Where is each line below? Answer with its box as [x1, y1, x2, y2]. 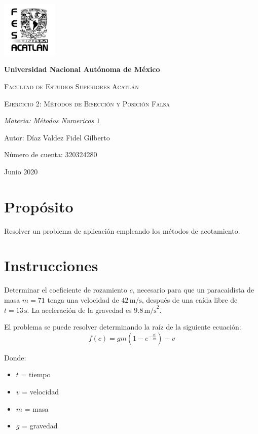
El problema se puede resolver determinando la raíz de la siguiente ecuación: [4, 321, 241, 332]
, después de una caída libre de [141, 294, 238, 305]
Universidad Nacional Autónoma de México [4, 64, 160, 75]
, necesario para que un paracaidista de [132, 284, 254, 295]
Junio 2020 [4, 166, 38, 176]
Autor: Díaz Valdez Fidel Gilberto [4, 132, 110, 142]
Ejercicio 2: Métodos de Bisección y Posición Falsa [4, 98, 170, 108]
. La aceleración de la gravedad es [27, 304, 132, 315]
